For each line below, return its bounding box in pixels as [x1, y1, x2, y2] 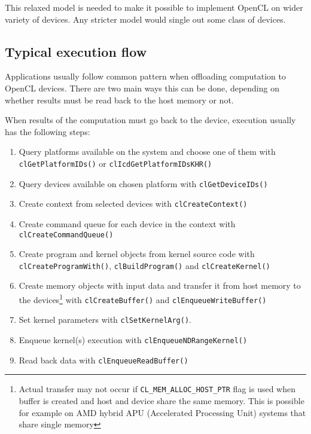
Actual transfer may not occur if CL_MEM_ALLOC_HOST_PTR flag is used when [19, 383, 295, 395]
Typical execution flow [5, 42, 147, 60]
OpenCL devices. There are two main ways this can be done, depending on [5, 81, 279, 94]
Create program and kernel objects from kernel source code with [19, 247, 255, 260]
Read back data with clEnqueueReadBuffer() [19, 353, 188, 366]
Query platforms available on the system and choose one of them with [19, 145, 276, 158]
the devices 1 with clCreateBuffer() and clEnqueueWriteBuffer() [19, 292, 267, 305]
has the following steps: [5, 125, 90, 137]
